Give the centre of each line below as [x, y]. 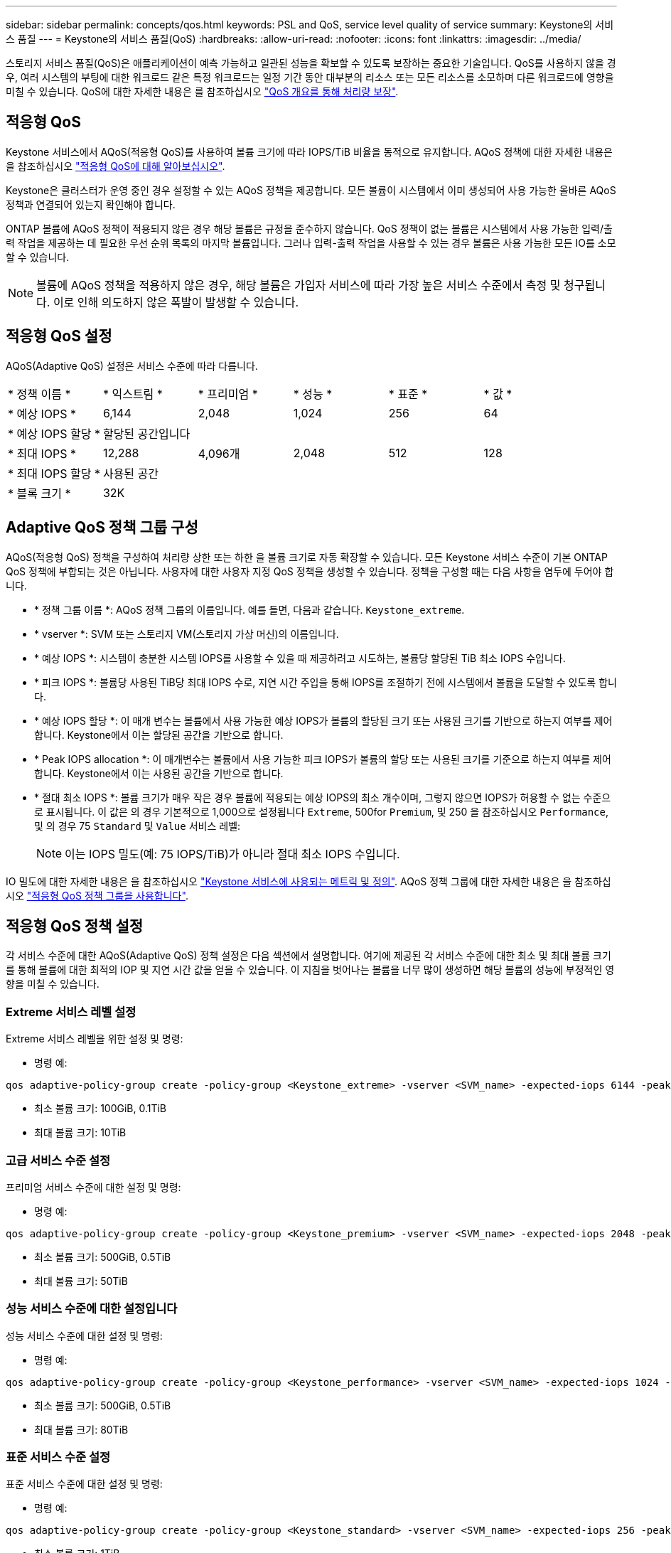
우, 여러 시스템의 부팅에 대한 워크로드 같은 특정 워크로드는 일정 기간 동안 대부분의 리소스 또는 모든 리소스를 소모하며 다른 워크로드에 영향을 [310, 77]
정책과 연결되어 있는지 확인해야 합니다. [91, 204]
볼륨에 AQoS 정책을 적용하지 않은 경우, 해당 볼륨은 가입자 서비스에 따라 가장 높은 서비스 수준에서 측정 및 [299, 285]
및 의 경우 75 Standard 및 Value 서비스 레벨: [138, 826]
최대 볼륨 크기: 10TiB [80, 1133]
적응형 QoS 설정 [59, 336]
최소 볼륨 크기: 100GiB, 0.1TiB [101, 1109]
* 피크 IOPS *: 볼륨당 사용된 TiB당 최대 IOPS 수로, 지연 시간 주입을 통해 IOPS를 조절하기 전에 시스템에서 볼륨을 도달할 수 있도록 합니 [326, 682]
